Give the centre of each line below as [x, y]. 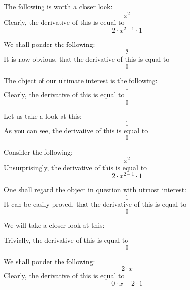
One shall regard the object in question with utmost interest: [95, 190]
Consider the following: [38, 151]
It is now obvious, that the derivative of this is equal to [87, 58]
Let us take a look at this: [43, 116]
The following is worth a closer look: [58, 6]
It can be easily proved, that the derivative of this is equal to [95, 204]
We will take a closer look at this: [54, 225]
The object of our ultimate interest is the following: [81, 80]
